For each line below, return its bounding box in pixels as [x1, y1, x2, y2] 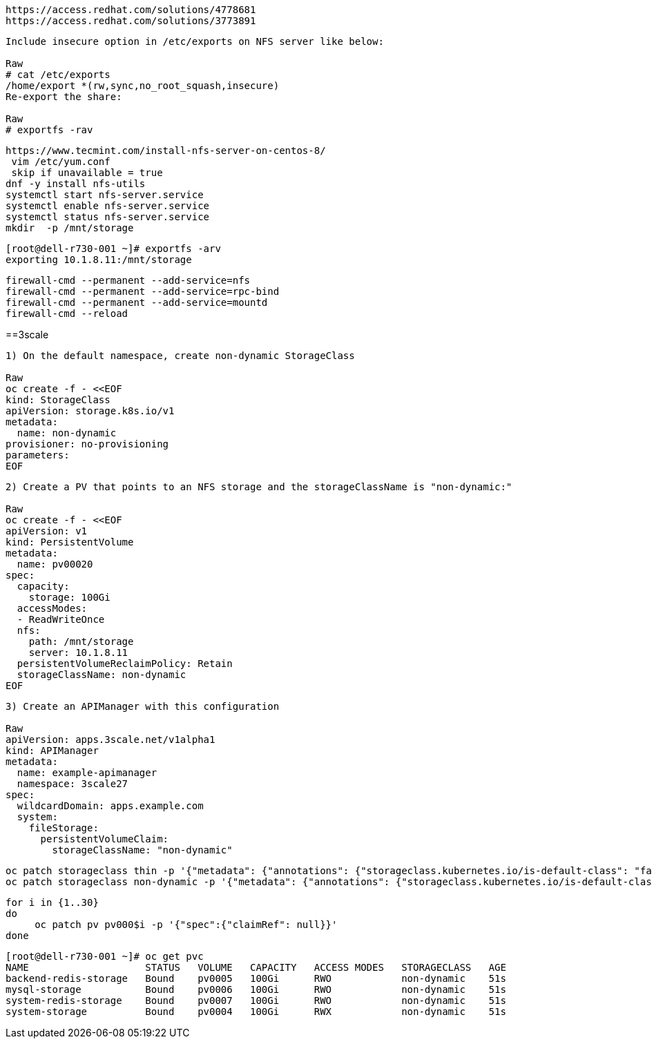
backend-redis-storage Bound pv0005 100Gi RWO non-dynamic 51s [6, 973, 506, 984]
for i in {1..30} [6, 897, 99, 908]
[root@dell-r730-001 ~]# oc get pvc [6, 951, 204, 962]
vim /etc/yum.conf [11, 156, 111, 167]
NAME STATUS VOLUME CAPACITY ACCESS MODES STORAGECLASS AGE [6, 962, 506, 973]
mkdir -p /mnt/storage [6, 222, 134, 233]
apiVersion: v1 [6, 525, 88, 536]
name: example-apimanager [17, 767, 157, 778]
